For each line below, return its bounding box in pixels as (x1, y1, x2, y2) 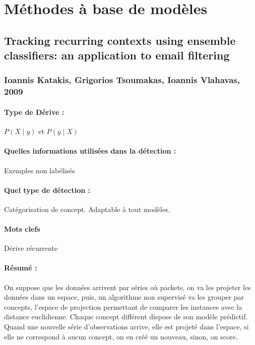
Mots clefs (4, 224, 40, 234)
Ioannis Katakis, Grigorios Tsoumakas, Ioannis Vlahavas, (4, 74, 240, 86)
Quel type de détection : (4, 184, 91, 195)
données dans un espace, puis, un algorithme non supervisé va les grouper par (4, 292, 244, 302)
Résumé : (4, 262, 37, 273)
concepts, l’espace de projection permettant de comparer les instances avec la (4, 301, 242, 312)
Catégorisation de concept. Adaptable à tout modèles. (4, 203, 170, 214)
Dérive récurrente (4, 243, 58, 253)
